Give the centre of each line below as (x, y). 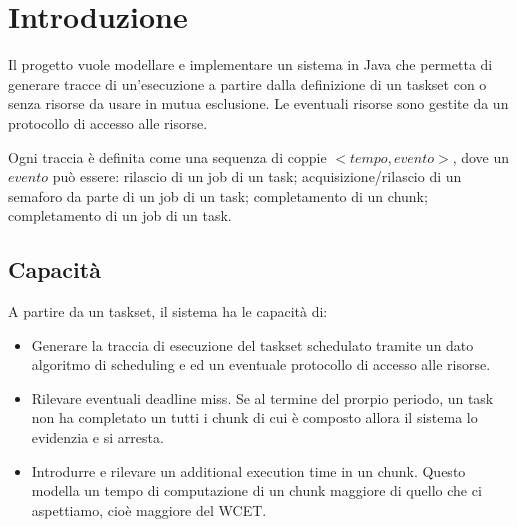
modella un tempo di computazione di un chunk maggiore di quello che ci (256, 490)
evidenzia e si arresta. (97, 437)
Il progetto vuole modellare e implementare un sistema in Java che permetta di (250, 64)
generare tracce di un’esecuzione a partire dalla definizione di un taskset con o (247, 83)
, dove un (481, 156)
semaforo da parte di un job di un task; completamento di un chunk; (218, 195)
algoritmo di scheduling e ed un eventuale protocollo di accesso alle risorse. (261, 364)
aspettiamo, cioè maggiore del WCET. (149, 509)
